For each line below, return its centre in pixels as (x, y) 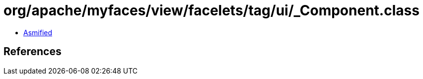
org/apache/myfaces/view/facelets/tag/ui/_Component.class (211, 10)
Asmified (38, 32)
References (33, 52)
